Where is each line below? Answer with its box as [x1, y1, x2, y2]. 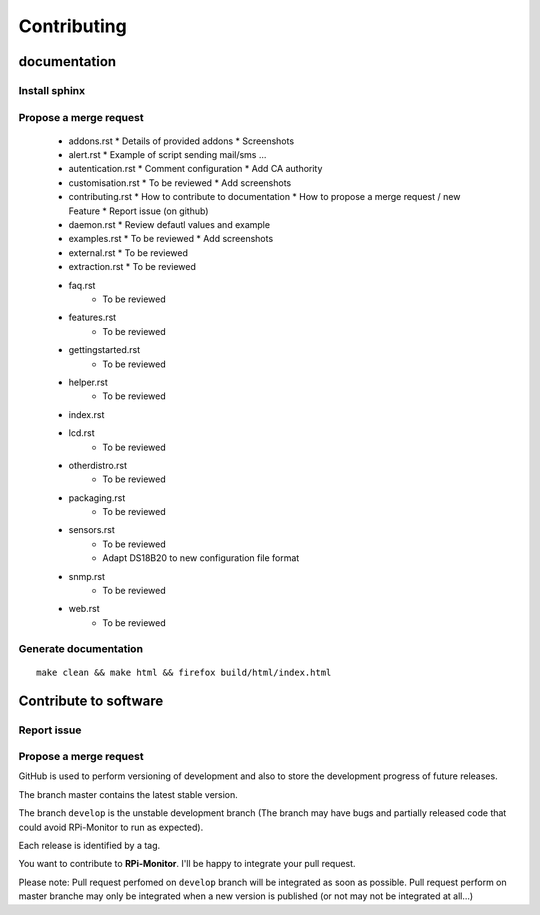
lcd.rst [68, 427, 95, 439]
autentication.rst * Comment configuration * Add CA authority [68, 163, 323, 175]
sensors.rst [68, 524, 115, 536]
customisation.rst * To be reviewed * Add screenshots [68, 176, 292, 189]
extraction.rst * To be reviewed [68, 261, 197, 273]
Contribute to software [18, 692, 164, 709]
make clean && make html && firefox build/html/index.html [36, 666, 332, 678]
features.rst [68, 311, 117, 324]
